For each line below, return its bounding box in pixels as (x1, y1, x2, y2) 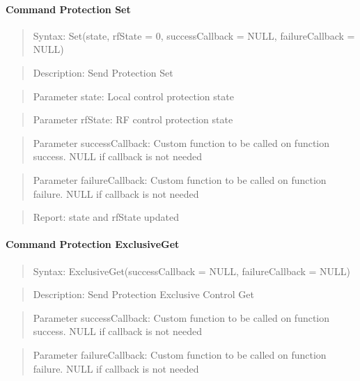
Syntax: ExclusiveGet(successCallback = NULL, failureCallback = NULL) (33, 263, 351, 278)
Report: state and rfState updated (33, 210, 180, 224)
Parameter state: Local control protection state (33, 88, 234, 103)
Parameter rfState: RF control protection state (33, 112, 233, 127)
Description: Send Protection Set (33, 65, 173, 79)
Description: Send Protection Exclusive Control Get (33, 287, 254, 302)
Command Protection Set (6, 1, 131, 16)
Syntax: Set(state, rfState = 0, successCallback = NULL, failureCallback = (33, 28, 355, 42)
